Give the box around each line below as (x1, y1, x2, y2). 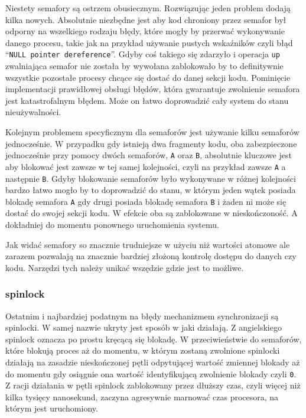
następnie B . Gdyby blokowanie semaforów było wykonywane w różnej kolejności (5, 172, 296, 184)
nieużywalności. (5, 106, 61, 118)
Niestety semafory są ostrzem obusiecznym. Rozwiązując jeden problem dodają (5, 2, 291, 14)
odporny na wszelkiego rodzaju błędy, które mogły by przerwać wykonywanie (5, 25, 285, 37)
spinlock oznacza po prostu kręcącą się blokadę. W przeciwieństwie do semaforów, (5, 332, 302, 345)
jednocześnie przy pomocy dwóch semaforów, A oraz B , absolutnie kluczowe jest (5, 149, 292, 161)
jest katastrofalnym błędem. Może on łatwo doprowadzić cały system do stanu (5, 94, 289, 106)
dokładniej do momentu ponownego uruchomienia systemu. (5, 218, 219, 230)
